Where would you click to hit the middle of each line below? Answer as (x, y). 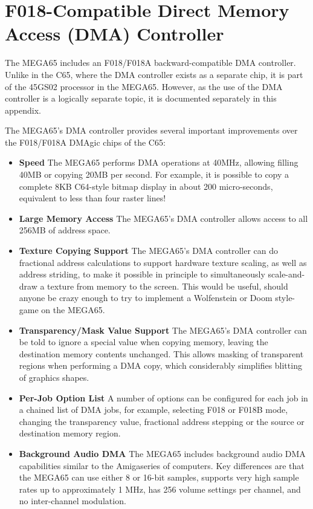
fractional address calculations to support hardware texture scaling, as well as (163, 262)
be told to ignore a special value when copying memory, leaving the (144, 342)
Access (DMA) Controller (115, 34)
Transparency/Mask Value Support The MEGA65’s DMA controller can (163, 330)
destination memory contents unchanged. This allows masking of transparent (161, 353)
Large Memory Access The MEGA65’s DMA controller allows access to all (163, 218)
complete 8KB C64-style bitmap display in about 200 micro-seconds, (146, 186)
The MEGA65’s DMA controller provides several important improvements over (151, 130)
